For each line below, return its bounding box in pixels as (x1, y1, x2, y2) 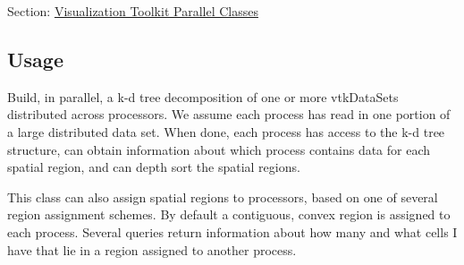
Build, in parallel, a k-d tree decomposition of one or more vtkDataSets (7, 87, 399, 106)
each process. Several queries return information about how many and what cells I (7, 222, 458, 241)
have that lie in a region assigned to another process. (7, 240, 297, 259)
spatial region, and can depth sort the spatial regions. (7, 158, 300, 176)
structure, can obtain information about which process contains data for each (7, 140, 431, 158)
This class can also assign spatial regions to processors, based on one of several (7, 187, 438, 206)
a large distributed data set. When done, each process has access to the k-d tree (7, 122, 445, 141)
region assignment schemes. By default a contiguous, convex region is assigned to (7, 205, 451, 224)
